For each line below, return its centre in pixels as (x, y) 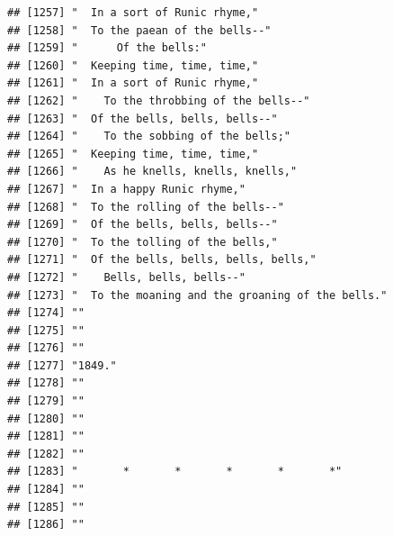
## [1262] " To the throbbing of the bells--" (159, 100)
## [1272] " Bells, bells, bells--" (126, 277)
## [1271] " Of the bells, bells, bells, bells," (162, 260)
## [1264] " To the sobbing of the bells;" (149, 136)
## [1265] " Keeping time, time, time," (133, 154)
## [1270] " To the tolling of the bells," (143, 242)
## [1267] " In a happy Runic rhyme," (126, 189)
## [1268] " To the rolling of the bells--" (146, 207)
